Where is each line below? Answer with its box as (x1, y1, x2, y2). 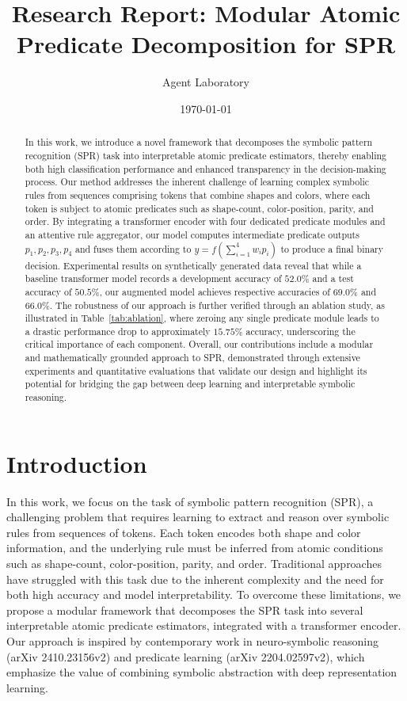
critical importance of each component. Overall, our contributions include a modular (25, 337, 374, 351)
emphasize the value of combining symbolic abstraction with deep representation (6, 664, 397, 680)
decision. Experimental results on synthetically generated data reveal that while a (25, 258, 362, 272)
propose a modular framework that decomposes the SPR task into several (6, 601, 363, 618)
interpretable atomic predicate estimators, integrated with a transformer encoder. (6, 617, 401, 634)
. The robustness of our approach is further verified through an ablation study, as (49, 298, 385, 311)
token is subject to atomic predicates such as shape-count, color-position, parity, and (25, 201, 374, 215)
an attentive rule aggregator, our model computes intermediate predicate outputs (25, 227, 359, 241)
